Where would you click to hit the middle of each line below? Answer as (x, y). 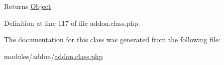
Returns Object (28, 6)
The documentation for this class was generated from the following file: (112, 39)
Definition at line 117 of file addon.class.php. (72, 23)
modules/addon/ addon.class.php (54, 56)
